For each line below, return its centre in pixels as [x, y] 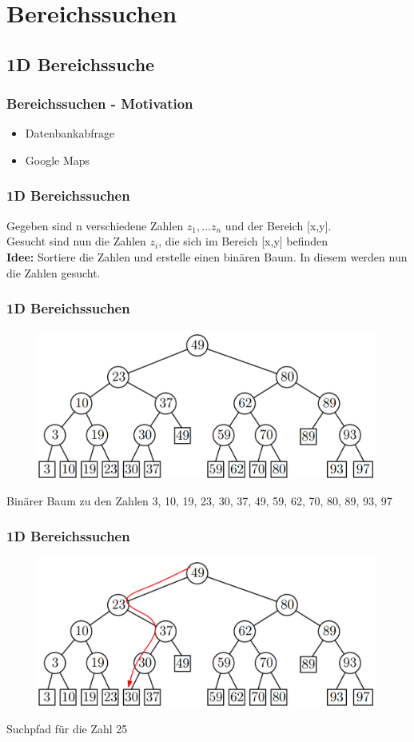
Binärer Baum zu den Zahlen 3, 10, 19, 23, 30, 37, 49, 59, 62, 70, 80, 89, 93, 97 [199, 500]
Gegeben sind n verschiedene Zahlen [95, 225]
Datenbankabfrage [70, 133]
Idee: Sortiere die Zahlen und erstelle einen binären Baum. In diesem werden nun [207, 256]
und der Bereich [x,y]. [278, 225]
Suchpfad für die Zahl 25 [67, 728]
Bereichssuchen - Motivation [100, 104]
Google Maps [58, 160]
